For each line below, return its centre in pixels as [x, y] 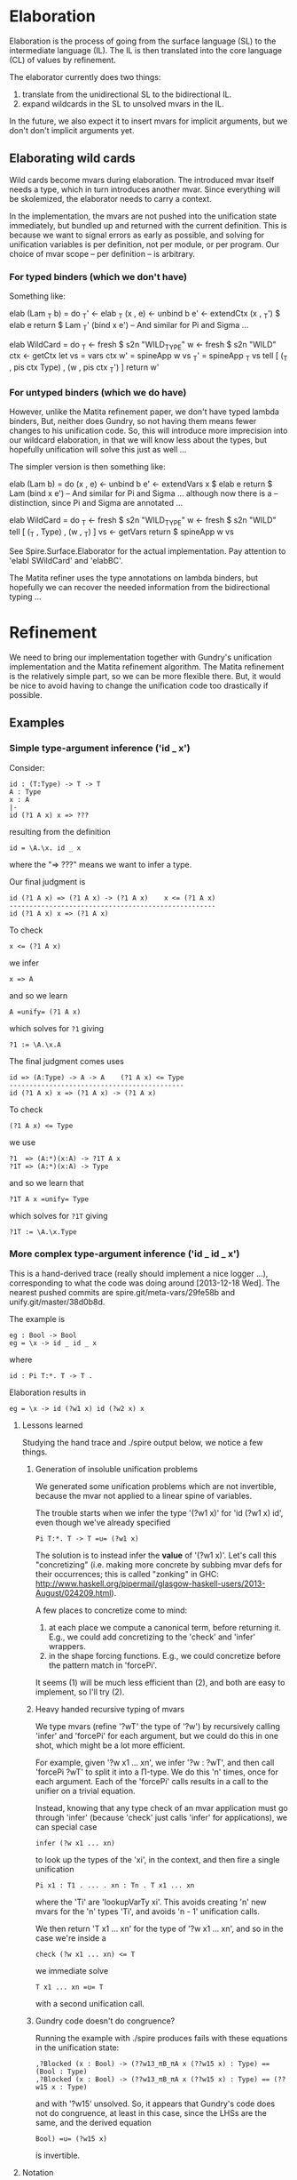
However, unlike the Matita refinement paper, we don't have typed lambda [144, 412]
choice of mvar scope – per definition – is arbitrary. [102, 253]
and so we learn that [47, 1182]
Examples [37, 723]
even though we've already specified [103, 1522]
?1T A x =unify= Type [49, 1199]
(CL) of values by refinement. [63, 60]
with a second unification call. [90, 2003]
